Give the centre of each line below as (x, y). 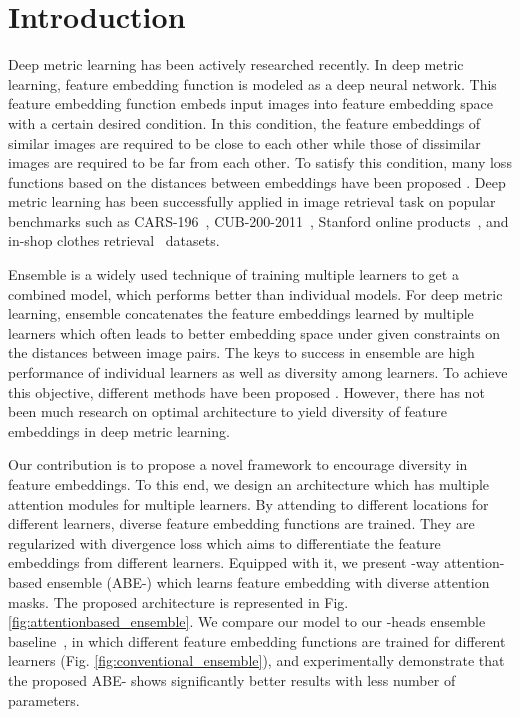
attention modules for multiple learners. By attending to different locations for (248, 503)
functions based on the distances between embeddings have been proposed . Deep (257, 181)
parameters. (44, 699)
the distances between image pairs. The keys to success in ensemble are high (241, 352)
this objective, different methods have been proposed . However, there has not (246, 391)
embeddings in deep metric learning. (119, 430)
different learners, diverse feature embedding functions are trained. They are (241, 523)
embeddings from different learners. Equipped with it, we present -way (224, 562)
